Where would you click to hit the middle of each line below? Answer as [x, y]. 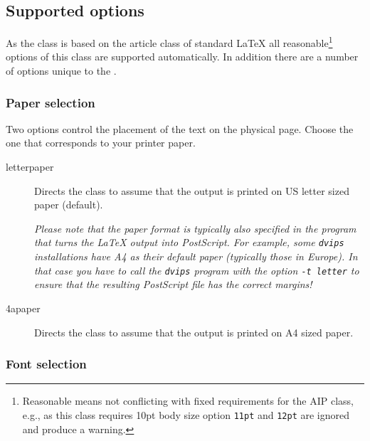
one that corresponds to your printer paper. [101, 143]
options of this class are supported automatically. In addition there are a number [182, 57]
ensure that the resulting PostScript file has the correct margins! [173, 284]
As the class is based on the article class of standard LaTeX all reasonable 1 [169, 42]
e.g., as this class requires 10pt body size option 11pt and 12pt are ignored [186, 414]
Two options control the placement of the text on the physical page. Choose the [180, 128]
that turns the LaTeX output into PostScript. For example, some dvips [189, 242]
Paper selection [51, 102]
